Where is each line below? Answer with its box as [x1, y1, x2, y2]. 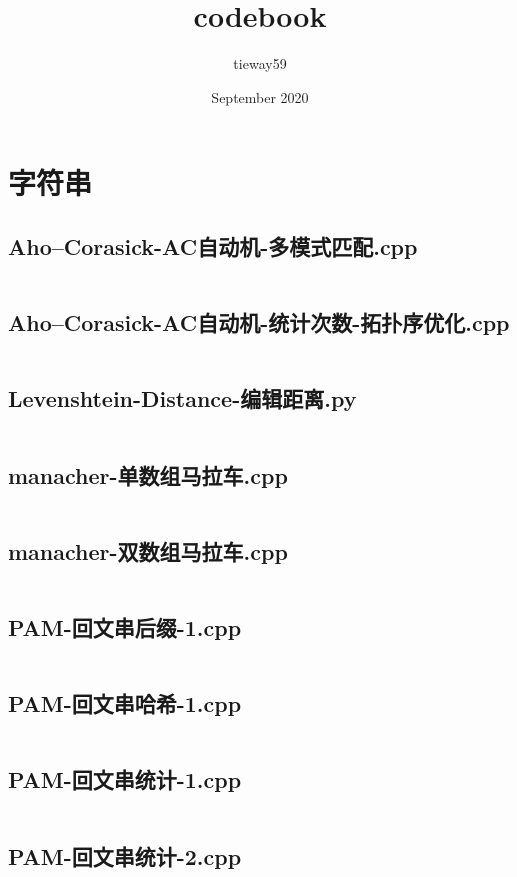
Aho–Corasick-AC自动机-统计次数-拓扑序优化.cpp [8, 307, 510, 338]
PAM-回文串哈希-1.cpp [8, 688, 242, 719]
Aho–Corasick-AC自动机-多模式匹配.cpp [8, 230, 418, 261]
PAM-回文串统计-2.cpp [8, 840, 242, 871]
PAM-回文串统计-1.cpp [8, 764, 242, 795]
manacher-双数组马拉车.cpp [8, 535, 288, 566]
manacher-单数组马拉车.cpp [8, 459, 288, 490]
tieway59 [233, 53, 287, 74]
